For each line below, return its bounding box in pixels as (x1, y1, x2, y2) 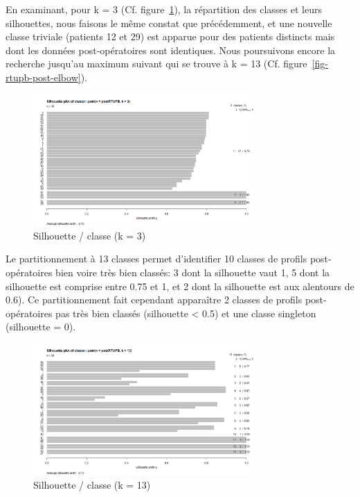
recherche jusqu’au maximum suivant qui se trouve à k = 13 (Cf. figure (6, 56, 307, 71)
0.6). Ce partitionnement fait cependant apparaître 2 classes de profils (6, 292, 303, 307)
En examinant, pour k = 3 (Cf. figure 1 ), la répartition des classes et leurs (6, 2, 322, 16)
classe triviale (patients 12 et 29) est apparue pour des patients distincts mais (6, 29, 335, 44)
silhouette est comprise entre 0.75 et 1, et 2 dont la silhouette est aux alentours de (6, 278, 354, 293)
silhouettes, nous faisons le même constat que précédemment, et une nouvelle (6, 15, 332, 30)
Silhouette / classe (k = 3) (33, 228, 146, 242)
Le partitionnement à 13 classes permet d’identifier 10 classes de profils (6, 251, 307, 266)
